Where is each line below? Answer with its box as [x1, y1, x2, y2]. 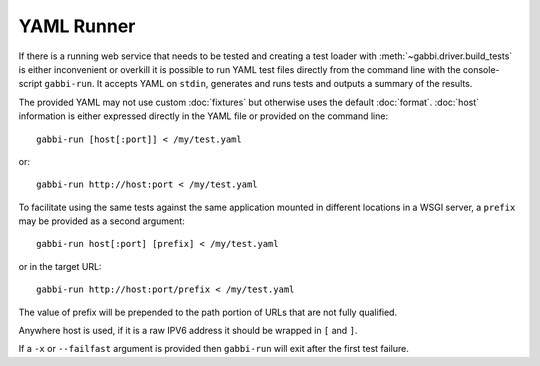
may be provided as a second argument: [18, 215, 185, 227]
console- [462, 63, 500, 75]
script [18, 78, 43, 90]
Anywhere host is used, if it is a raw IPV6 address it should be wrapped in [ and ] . [18, 325, 358, 337]
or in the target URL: [18, 260, 102, 272]
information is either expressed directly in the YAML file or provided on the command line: [18, 110, 389, 122]
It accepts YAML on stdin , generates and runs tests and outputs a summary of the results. [96, 78, 473, 90]
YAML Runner [18, 15, 136, 37]
